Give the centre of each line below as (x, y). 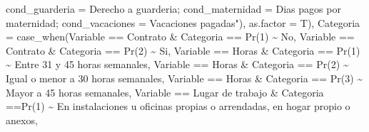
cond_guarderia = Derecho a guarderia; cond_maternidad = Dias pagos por (173, 9)
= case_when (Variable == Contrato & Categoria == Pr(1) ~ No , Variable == (180, 37)
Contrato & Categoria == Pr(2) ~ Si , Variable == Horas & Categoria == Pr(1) (183, 50)
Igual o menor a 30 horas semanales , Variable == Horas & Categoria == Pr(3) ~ (184, 78)
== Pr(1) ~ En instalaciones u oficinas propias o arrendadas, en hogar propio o (178, 106)
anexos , (22, 120)
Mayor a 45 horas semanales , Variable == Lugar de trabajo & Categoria (165, 92)
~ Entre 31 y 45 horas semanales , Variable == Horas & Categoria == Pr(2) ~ (177, 64)
